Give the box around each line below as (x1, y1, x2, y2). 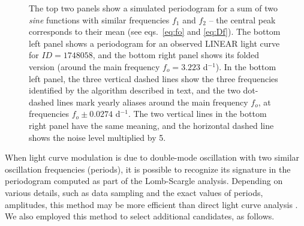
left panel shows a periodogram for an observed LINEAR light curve (29, 37, 280, 49)
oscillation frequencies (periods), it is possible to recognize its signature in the (5, 162, 291, 175)
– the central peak (209, 13, 276, 26)
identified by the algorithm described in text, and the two (29, 84, 240, 97)
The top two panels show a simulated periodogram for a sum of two (29, 2, 278, 14)
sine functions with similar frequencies (29, 13, 170, 26)
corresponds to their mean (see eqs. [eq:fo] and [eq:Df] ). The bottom (29, 25, 281, 38)
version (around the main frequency (29, 60, 160, 73)
